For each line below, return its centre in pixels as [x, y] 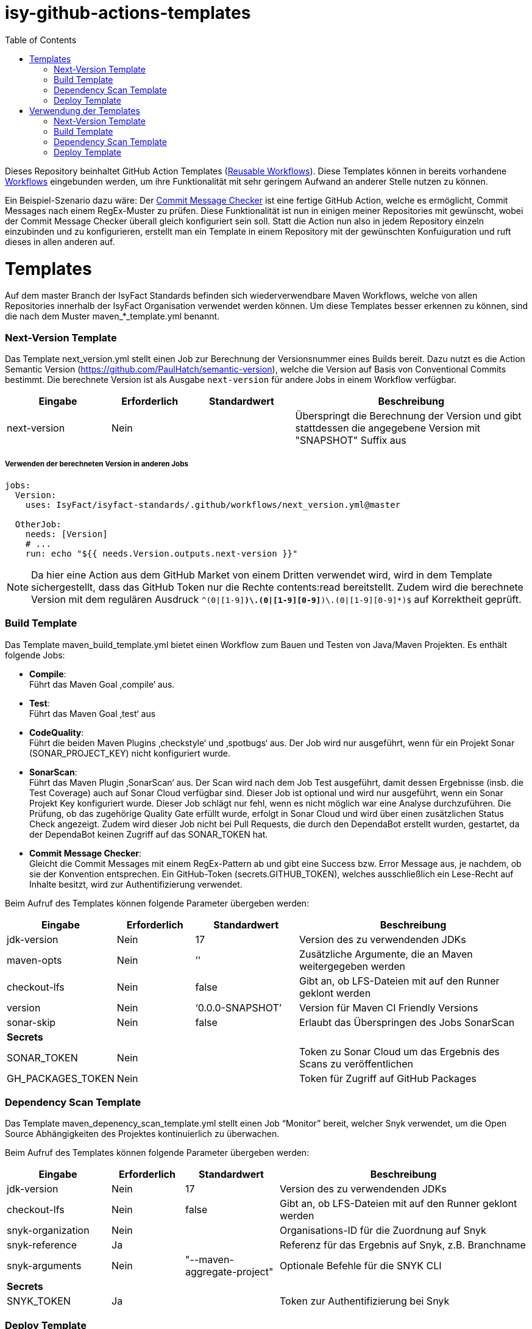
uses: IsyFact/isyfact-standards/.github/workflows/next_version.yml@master [213, 504]
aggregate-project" [229, 1272]
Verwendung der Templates [85, 110]
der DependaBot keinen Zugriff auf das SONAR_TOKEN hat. [149, 834]
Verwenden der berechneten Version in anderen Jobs [97, 464]
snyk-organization [48, 1231]
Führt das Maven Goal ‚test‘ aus [93, 713]
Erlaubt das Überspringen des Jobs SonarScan [407, 1022]
